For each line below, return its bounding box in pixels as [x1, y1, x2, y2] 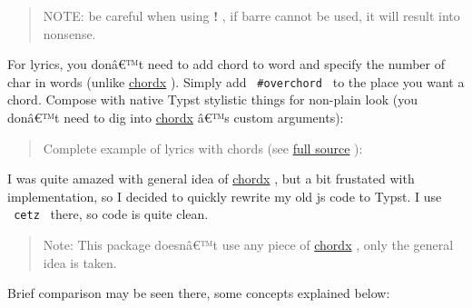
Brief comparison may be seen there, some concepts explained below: [7, 283, 390, 303]
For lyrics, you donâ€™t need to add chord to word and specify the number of [7, 55, 446, 74]
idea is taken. [43, 253, 117, 272]
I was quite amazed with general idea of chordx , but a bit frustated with [7, 169, 415, 188]
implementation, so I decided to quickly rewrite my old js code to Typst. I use [7, 186, 442, 205]
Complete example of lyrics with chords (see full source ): [43, 138, 363, 157]
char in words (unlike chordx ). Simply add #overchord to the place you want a [7, 72, 465, 91]
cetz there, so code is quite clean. [14, 204, 209, 224]
